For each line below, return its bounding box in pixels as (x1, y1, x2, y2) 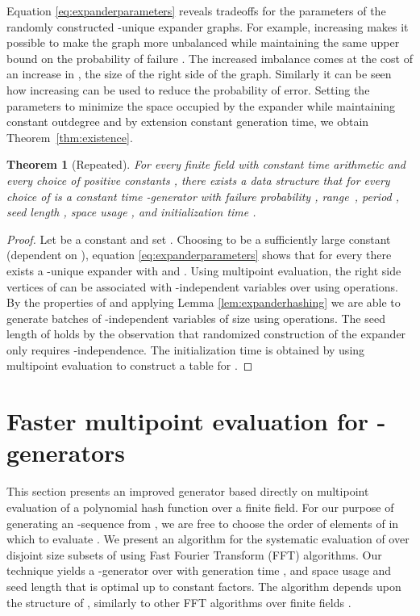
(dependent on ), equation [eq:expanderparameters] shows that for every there (6, 246, 392, 263)
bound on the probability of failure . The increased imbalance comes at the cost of (6, 49, 413, 66)
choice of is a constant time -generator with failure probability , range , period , (6, 187, 400, 204)
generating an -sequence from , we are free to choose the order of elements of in (6, 514, 399, 531)
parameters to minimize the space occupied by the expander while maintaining (6, 97, 396, 114)
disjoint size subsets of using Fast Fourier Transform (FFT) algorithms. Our (6, 546, 382, 563)
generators (6, 436, 126, 469)
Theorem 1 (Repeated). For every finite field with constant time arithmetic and (6, 156, 405, 173)
